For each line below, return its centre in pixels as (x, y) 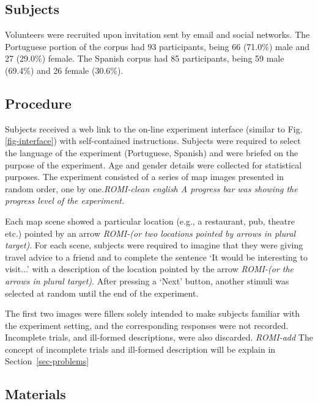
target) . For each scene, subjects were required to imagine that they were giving (154, 245)
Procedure (38, 103)
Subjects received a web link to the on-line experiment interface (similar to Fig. (154, 128)
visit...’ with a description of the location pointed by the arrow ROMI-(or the (150, 269)
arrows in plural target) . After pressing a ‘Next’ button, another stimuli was (147, 280)
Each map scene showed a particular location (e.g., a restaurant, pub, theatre (150, 221)
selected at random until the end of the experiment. (102, 293)
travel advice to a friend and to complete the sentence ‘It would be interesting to (156, 257)
